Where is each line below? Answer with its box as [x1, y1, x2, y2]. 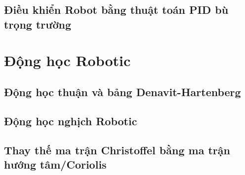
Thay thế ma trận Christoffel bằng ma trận [4, 142, 230, 157]
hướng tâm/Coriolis [4, 156, 107, 172]
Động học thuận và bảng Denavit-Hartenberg [4, 84, 241, 99]
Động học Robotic [4, 50, 131, 70]
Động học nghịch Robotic [4, 113, 137, 128]
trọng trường [4, 16, 71, 32]
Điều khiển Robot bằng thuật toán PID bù [4, 2, 229, 17]
